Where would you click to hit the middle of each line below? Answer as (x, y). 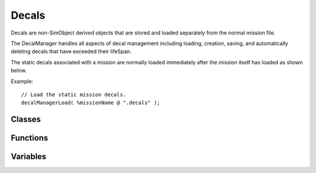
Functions (30, 138)
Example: (22, 81)
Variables (29, 157)
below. (19, 71)
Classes (26, 120)
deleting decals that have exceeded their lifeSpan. (71, 51)
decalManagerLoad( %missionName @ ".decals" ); (91, 103)
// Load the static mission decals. (74, 94)
